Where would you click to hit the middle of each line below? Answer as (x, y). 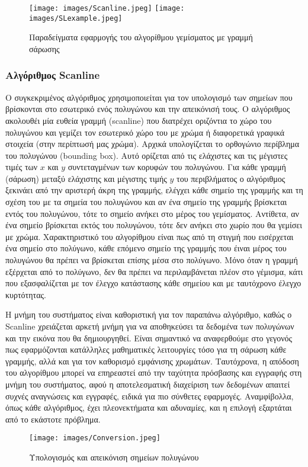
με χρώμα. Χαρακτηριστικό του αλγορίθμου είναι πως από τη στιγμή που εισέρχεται (150, 236)
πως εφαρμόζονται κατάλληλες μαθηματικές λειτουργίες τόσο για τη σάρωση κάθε (146, 349)
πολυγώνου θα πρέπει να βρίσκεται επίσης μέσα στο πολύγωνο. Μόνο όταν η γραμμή (152, 260)
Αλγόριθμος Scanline (53, 75)
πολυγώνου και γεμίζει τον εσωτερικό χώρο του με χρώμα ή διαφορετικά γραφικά (145, 132)
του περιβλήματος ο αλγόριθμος (231, 178)
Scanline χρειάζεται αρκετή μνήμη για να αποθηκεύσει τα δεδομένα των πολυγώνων (150, 326)
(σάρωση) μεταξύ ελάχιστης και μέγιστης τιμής (86, 178)
